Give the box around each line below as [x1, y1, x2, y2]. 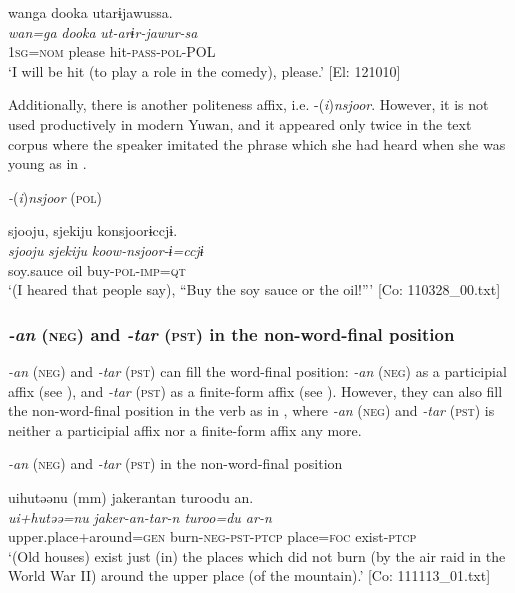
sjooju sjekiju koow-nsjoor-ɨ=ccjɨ [8, 239, 204, 260]
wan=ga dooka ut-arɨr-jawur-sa [8, 21, 198, 42]
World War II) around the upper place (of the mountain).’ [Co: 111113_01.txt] [8, 565, 491, 586]
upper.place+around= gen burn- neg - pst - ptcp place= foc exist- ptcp [8, 526, 417, 547]
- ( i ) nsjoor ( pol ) [8, 186, 103, 207]
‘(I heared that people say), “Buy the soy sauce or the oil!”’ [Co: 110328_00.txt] [8, 279, 501, 300]
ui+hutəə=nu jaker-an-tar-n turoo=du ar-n [8, 506, 272, 527]
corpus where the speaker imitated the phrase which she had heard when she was [8, 133, 506, 154]
